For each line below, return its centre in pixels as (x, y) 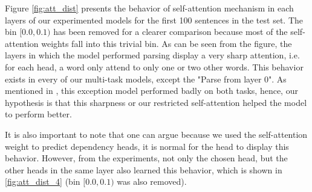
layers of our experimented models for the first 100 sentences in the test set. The (154, 20)
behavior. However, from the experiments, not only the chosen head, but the (146, 158)
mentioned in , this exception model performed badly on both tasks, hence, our (151, 91)
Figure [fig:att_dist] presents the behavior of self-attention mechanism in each (149, 8)
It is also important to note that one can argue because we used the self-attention (156, 134)
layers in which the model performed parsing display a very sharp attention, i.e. (152, 55)
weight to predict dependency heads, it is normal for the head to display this (147, 146)
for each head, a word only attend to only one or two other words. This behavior (154, 67)
